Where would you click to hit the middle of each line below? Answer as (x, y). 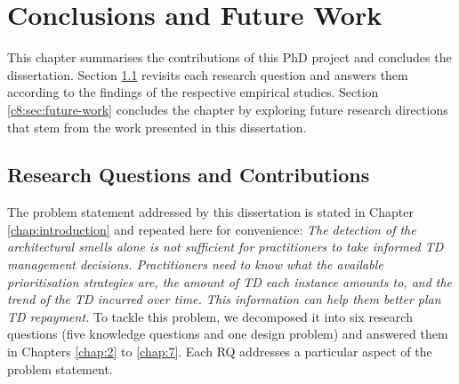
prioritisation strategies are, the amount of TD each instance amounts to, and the (230, 281)
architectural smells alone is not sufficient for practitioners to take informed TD (225, 247)
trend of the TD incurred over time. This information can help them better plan (224, 299)
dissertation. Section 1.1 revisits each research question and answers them (208, 74)
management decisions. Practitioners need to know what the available (195, 264)
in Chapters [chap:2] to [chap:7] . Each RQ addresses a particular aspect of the (220, 352)
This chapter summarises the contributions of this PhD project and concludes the (229, 57)
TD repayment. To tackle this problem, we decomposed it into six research (210, 316)
